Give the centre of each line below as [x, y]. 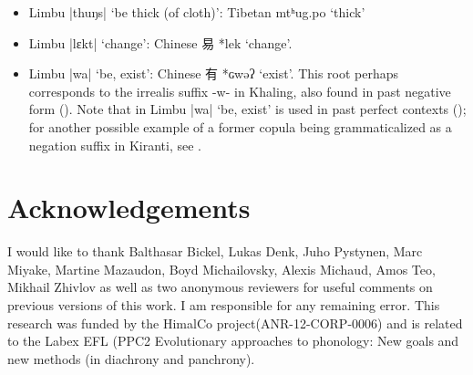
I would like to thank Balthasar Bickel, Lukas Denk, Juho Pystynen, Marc [215, 251]
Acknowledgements [129, 208]
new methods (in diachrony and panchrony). [131, 358]
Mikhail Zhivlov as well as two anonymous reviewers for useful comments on [220, 287]
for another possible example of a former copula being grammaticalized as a [240, 126]
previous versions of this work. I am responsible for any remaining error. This [224, 305]
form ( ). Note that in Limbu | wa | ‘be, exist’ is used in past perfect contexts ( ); [247, 109]
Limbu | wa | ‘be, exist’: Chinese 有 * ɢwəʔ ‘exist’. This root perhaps [214, 73]
